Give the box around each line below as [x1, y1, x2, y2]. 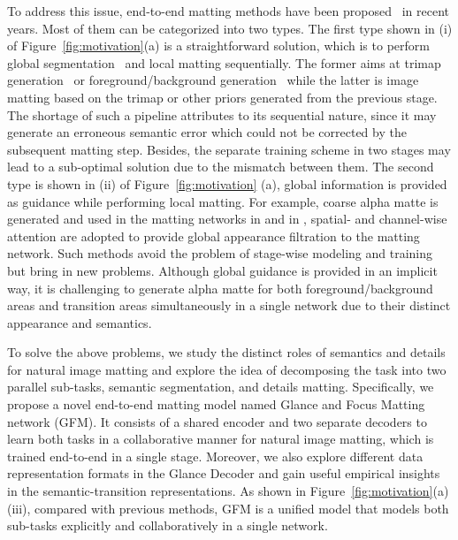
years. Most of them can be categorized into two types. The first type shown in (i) [7, 19, 453, 37]
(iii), [7, 498, 31, 517]
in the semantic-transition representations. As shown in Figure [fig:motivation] [7, 482, 433, 500]
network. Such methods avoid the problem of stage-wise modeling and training [7, 244, 433, 262]
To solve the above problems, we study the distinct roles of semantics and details [7, 343, 446, 361]
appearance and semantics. [7, 313, 152, 331]
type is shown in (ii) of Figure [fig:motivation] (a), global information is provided [7, 174, 447, 193]
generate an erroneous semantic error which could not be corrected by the [7, 123, 407, 141]
